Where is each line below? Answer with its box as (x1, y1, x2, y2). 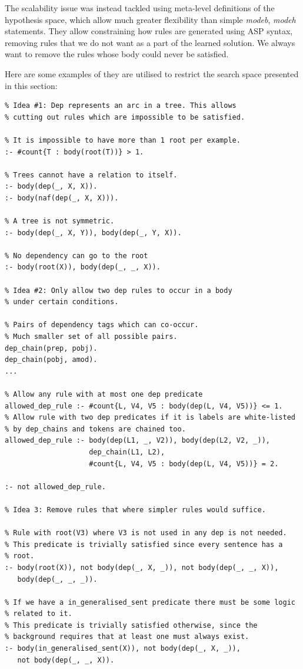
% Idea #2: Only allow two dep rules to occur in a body (5, 286, 232, 295)
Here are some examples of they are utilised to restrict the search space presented (5, 67, 299, 80)
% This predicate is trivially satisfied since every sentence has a (5, 540, 283, 549)
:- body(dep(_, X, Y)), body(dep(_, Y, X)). (5, 228, 182, 237)
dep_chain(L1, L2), (89, 447, 165, 456)
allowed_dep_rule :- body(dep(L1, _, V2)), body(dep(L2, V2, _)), (5, 436, 271, 445)
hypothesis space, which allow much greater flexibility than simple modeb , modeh (5, 13, 296, 25)
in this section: (5, 79, 58, 91)
